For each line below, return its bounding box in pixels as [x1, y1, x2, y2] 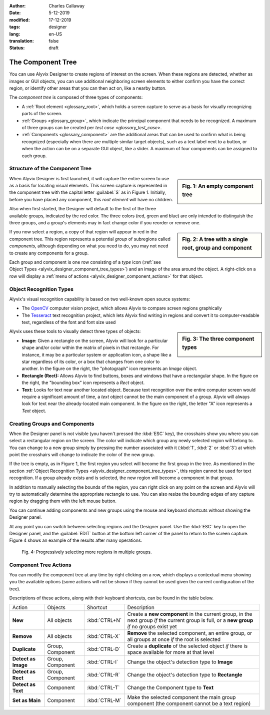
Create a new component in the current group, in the [127, 611, 252, 618]
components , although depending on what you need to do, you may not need [9, 243, 168, 249]
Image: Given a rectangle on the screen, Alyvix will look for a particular [21, 337, 168, 343]
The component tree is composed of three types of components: [9, 94, 143, 100]
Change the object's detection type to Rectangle [127, 671, 242, 678]
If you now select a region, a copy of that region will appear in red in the [9, 229, 157, 235]
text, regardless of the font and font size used [21, 319, 116, 325]
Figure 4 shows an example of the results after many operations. [9, 537, 142, 543]
